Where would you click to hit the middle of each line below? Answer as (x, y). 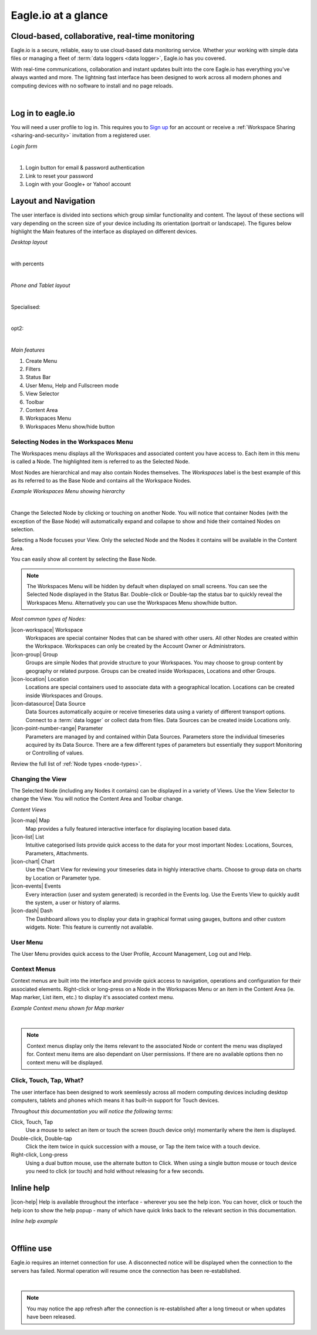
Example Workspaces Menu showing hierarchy (68, 491)
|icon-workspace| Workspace (47, 630)
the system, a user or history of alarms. (73, 903)
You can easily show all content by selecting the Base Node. (84, 559)
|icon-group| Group (34, 654)
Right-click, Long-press (39, 1155)
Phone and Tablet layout (41, 285)
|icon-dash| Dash (32, 911)
